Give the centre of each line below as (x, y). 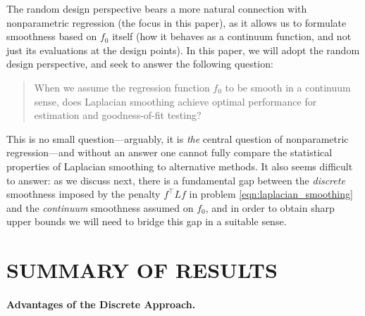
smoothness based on (52, 36)
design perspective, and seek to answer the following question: (140, 64)
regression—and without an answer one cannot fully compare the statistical (169, 152)
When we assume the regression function (122, 87)
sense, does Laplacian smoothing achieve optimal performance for (175, 101)
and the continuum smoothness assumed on (100, 207)
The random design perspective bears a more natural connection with (157, 8)
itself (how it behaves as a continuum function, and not (232, 36)
